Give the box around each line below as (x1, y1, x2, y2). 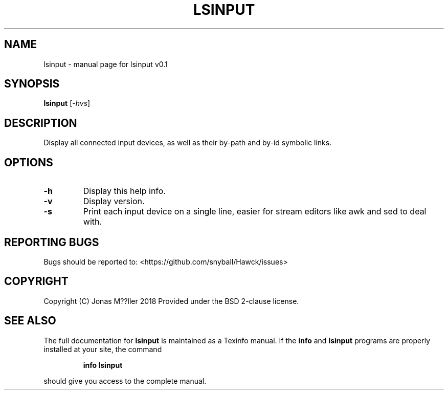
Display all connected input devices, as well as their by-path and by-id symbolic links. (43, 138, 332, 147)
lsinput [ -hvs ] (43, 99, 91, 108)
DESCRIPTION (4, 116, 77, 129)
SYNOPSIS (4, 77, 60, 91)
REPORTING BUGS (4, 235, 99, 249)
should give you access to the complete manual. (43, 376, 207, 385)
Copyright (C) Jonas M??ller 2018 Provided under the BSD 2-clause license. (43, 296, 299, 305)
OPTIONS (4, 156, 53, 169)
